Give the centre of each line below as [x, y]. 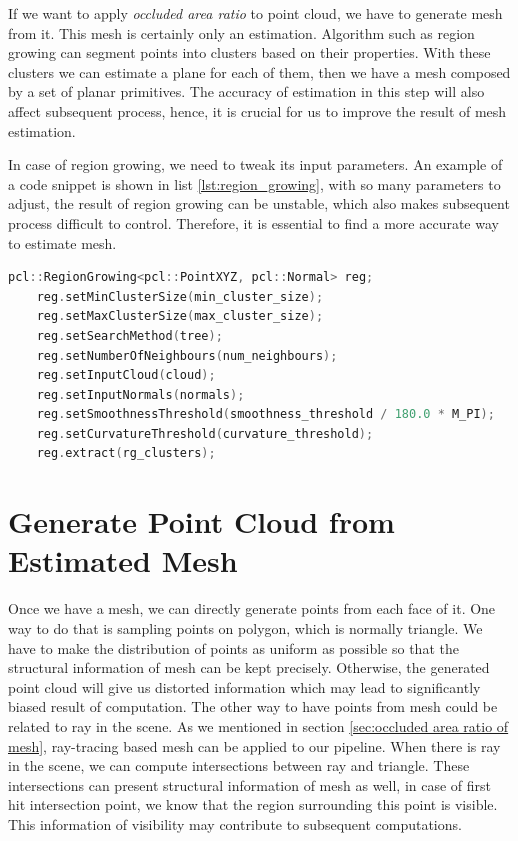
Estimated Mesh [123, 560]
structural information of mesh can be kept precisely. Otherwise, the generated [249, 667]
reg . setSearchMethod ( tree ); [129, 335]
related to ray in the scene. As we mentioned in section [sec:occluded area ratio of [258, 725]
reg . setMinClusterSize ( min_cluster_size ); [180, 296]
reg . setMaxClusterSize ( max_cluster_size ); [180, 316]
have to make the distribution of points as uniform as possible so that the [233, 647]
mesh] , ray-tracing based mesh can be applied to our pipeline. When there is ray [254, 745]
